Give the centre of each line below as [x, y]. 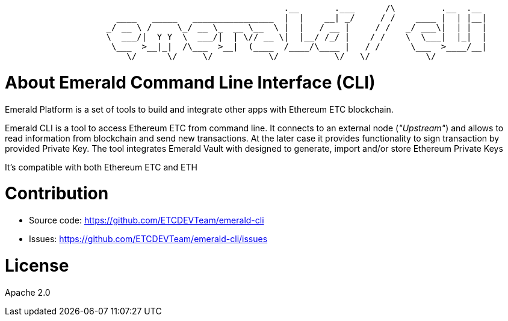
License [37, 265]
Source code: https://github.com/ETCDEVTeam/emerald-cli [147, 220]
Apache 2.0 [28, 292]
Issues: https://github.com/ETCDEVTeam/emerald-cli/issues [148, 239]
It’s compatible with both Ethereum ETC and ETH [101, 167]
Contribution [57, 194]
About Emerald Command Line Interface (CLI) [190, 82]
